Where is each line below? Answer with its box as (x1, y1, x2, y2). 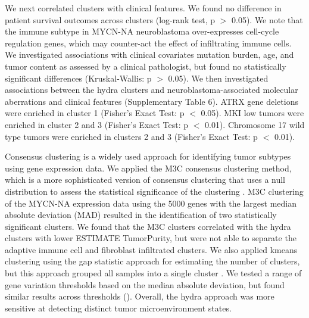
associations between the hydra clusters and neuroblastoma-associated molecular (5, 83, 298, 96)
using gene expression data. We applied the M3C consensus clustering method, (5, 161, 292, 174)
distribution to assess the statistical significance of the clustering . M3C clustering (5, 185, 304, 197)
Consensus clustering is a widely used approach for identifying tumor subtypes (5, 150, 291, 163)
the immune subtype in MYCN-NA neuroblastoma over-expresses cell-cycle (5, 25, 279, 38)
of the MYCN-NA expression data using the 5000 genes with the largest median (5, 197, 297, 209)
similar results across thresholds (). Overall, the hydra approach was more (5, 290, 274, 303)
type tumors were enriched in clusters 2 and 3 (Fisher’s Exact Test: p (5, 130, 258, 142)
